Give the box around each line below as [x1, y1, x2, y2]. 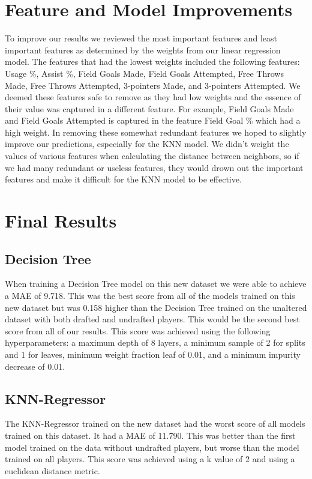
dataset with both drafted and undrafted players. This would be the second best [5, 313, 300, 325]
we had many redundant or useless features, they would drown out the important [5, 161, 304, 173]
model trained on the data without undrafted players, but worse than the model [5, 441, 299, 453]
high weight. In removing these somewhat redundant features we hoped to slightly [5, 125, 307, 138]
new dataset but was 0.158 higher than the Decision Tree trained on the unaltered [5, 301, 307, 313]
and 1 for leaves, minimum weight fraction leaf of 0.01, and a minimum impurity [5, 348, 301, 360]
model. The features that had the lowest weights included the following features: [5, 55, 300, 68]
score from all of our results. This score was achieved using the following [5, 324, 271, 337]
